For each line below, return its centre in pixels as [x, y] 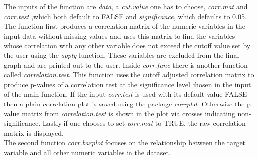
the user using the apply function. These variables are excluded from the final [122, 55]
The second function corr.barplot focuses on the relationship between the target [125, 142]
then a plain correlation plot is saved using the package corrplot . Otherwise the [124, 103]
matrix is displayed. [34, 132]
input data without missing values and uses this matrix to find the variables [120, 35]
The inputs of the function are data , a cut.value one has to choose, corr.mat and [126, 6]
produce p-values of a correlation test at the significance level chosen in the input [128, 84]
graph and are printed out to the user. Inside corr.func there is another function [126, 65]
